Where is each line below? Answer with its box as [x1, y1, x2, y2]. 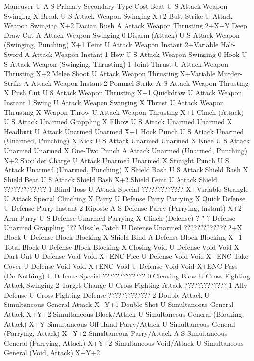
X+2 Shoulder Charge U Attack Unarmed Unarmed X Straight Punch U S [4, 155, 229, 165]
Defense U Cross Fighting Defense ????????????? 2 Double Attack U [4, 289, 210, 300]
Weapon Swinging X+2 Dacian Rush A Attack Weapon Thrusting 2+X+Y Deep [4, 20, 247, 30]
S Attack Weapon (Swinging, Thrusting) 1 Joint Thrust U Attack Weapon [4, 58, 229, 69]
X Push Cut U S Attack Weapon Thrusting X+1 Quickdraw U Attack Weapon [4, 87, 242, 98]
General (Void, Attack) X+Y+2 [4, 347, 100, 358]
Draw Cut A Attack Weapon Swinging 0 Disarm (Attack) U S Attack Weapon [4, 29, 240, 40]
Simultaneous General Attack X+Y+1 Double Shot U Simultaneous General [4, 299, 234, 309]
